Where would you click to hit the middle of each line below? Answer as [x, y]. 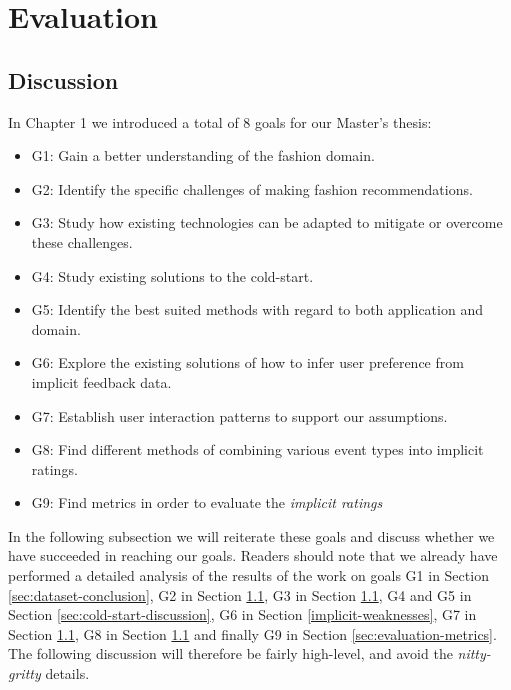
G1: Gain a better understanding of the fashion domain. [203, 155]
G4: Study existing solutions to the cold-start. [172, 275]
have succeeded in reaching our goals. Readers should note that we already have [253, 555]
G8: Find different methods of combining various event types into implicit [257, 449]
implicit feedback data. [101, 381]
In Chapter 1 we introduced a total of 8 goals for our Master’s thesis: [220, 121]
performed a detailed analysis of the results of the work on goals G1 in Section [248, 575]
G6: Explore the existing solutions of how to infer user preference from [247, 362]
